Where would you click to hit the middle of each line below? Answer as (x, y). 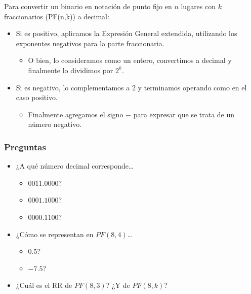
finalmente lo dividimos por (71, 70)
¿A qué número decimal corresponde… (75, 166)
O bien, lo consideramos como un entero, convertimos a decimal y (130, 60)
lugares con (198, 6)
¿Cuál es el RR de (44, 285)
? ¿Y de (118, 285)
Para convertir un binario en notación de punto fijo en (88, 6)
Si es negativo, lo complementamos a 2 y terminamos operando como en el (131, 87)
